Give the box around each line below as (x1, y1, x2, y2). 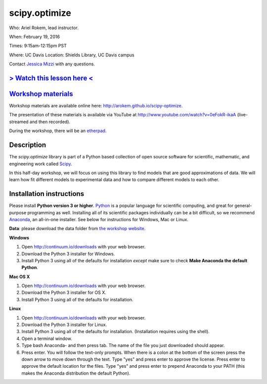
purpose (9, 209, 27, 215)
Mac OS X (9, 274, 30, 280)
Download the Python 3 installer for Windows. (21, 250, 115, 257)
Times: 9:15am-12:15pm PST (9, 43, 67, 49)
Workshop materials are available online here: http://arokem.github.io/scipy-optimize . (9, 103, 183, 109)
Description (9, 141, 46, 149)
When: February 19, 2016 (9, 34, 60, 40)
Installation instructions (9, 190, 84, 198)
